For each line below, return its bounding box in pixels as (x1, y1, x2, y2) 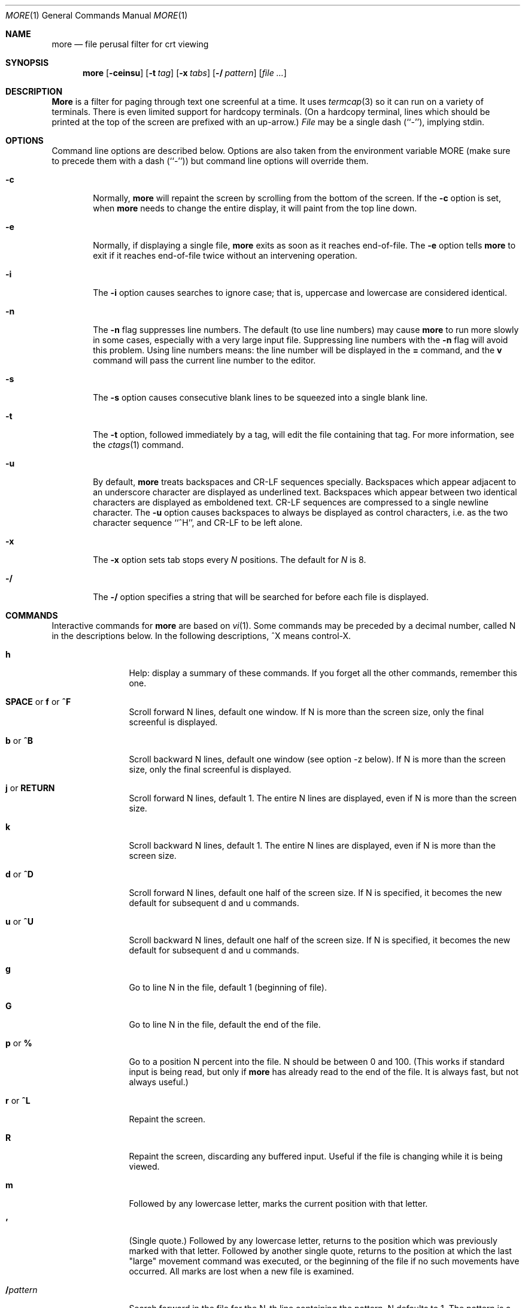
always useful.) (129, 1077, 189, 1087)
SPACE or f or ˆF (5, 697, 71, 707)
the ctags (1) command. (93, 440, 184, 450)
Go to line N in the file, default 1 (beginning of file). (129, 982, 327, 992)
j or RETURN (5, 783, 55, 793)
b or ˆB (5, 735, 34, 746)
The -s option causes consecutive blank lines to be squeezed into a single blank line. (93, 392, 428, 402)
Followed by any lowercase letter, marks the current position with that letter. (129, 1198, 428, 1209)
